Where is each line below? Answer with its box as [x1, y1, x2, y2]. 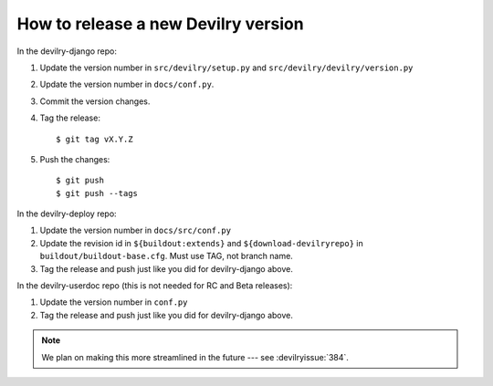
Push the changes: [39, 153, 110, 164]
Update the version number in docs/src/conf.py [39, 224, 232, 236]
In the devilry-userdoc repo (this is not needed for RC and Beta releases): [16, 280, 293, 291]
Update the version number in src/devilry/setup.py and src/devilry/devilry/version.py [39, 62, 414, 73]
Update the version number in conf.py [39, 297, 188, 308]
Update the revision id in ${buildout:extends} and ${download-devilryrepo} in [39, 237, 364, 248]
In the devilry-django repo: [16, 46, 118, 57]
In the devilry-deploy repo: [16, 208, 118, 219]
